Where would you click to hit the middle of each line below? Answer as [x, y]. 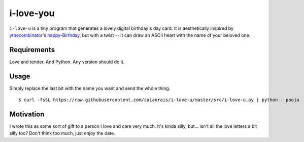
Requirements [32, 50]
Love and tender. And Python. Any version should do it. [67, 62]
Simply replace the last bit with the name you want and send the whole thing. [90, 88]
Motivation [27, 114]
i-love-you [32, 13]
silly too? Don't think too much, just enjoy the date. [62, 133]
